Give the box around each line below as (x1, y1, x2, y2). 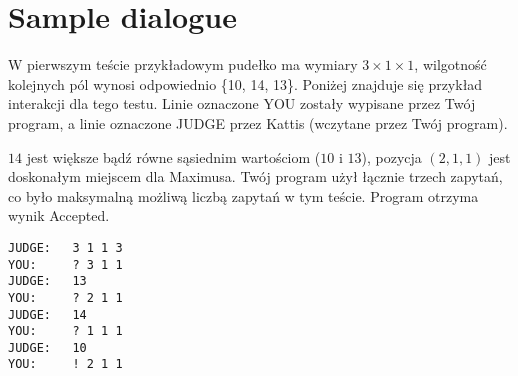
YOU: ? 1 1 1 (8, 324, 123, 339)
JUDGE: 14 (8, 307, 87, 322)
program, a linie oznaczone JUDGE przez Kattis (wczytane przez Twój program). (8, 112, 508, 133)
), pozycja (361, 146, 422, 167)
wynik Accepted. (8, 205, 110, 226)
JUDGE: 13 (8, 274, 87, 289)
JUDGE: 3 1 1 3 (8, 240, 123, 255)
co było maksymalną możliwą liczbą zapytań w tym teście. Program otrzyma (8, 185, 479, 206)
